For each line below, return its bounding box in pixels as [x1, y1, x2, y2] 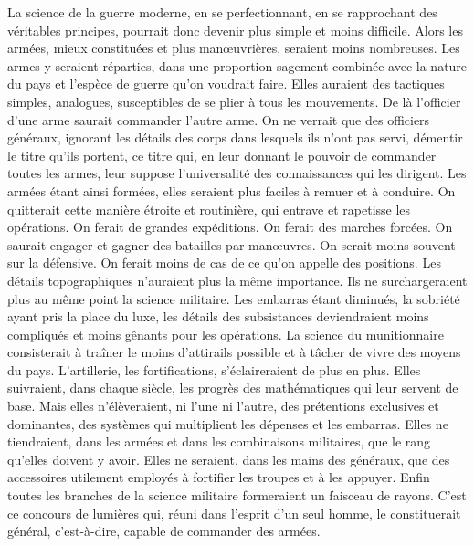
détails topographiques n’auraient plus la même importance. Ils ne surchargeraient [7, 270, 468, 289]
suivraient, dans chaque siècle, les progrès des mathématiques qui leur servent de [7, 378, 458, 397]
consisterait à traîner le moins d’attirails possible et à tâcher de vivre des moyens [7, 342, 461, 362]
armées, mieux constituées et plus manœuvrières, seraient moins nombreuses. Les [7, 38, 460, 58]
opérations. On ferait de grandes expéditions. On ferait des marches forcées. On [7, 217, 453, 236]
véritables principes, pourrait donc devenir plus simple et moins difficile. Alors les [7, 20, 463, 39]
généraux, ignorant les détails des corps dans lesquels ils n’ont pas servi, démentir [7, 128, 463, 147]
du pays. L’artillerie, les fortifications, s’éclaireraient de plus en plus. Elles [7, 360, 421, 379]
